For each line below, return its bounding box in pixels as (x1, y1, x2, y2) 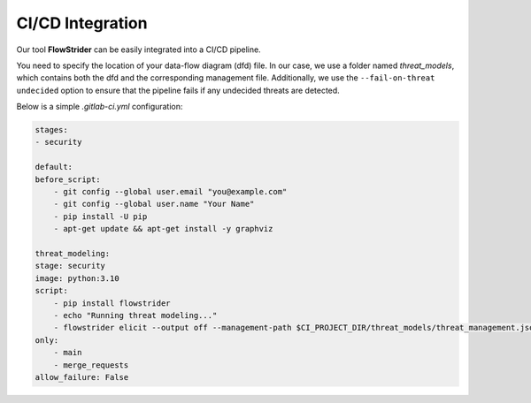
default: (35, 162, 73, 172)
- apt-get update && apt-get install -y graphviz (53, 224, 273, 234)
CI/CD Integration (16, 13, 148, 33)
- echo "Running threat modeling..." (53, 310, 218, 320)
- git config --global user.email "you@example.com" (53, 186, 288, 197)
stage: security (35, 261, 106, 271)
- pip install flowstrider (53, 298, 172, 308)
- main (53, 347, 82, 358)
